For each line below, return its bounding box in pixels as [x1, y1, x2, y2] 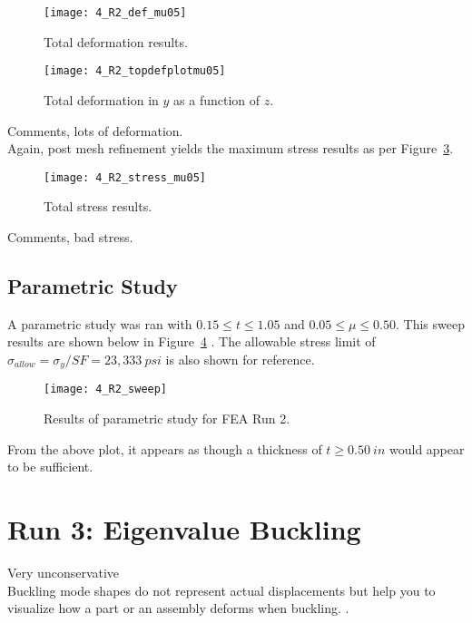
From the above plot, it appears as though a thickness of [7, 439, 322, 458]
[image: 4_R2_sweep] [44, 383, 168, 396]
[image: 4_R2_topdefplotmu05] [44, 64, 226, 78]
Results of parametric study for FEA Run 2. [44, 409, 290, 428]
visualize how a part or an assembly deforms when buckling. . [7, 599, 349, 618]
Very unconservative [7, 562, 120, 581]
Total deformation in [44, 90, 159, 109]
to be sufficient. [7, 457, 93, 476]
